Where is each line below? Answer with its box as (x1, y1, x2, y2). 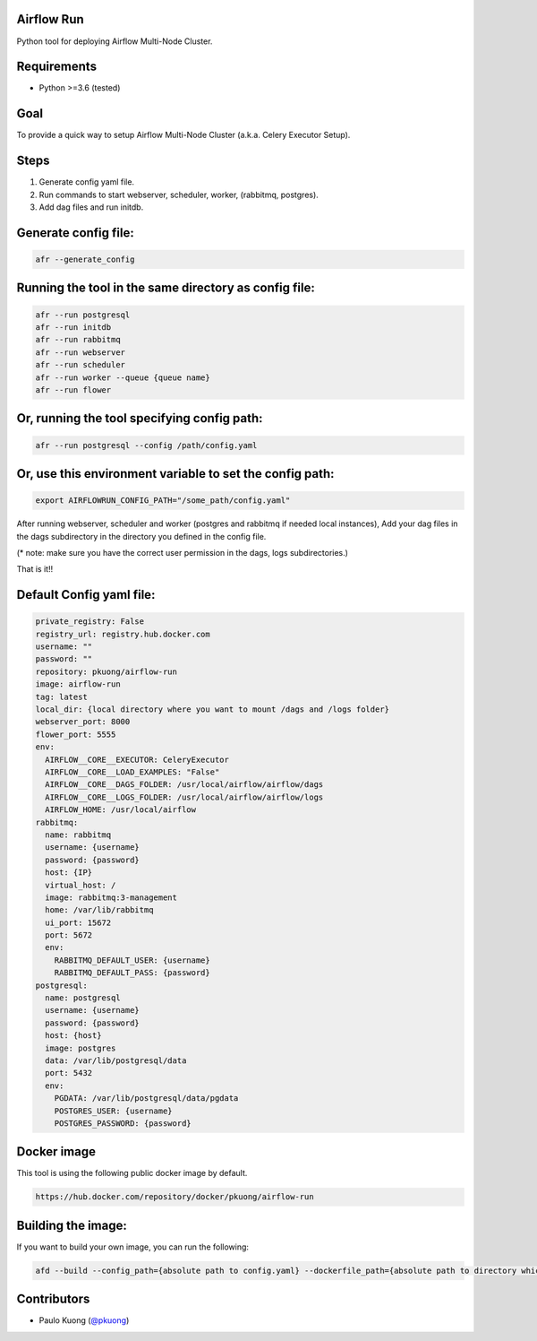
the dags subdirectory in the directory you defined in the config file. (16, 531, 267, 541)
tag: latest (35, 691, 89, 702)
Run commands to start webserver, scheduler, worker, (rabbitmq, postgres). (38, 189, 320, 200)
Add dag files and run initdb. (38, 202, 144, 212)
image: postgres (45, 1043, 116, 1053)
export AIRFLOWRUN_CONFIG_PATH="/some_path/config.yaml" (35, 496, 291, 506)
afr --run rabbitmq (35, 334, 121, 345)
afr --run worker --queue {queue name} (35, 372, 210, 383)
